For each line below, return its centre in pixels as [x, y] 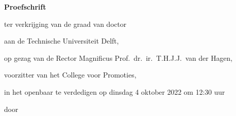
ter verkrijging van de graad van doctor [65, 24]
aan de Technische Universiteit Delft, [61, 41]
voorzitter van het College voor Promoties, [70, 75]
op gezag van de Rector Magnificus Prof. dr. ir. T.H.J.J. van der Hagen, [118, 57]
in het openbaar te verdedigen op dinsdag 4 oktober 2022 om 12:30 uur [115, 91]
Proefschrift [25, 7]
